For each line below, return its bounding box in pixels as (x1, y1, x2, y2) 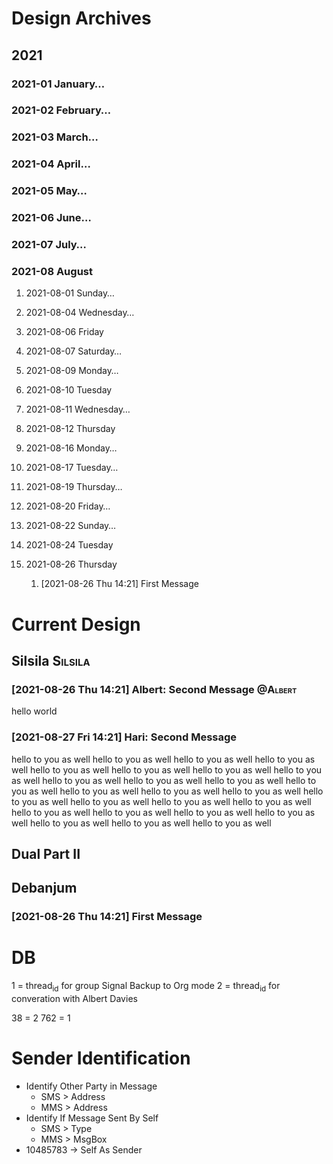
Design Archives (11, 7, 152, 30)
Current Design (11, 613, 141, 636)
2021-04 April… (11, 157, 91, 171)
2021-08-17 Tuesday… (25, 462, 119, 474)
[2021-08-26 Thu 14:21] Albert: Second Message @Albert (11, 682, 298, 696)
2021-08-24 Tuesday (25, 539, 114, 551)
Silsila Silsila (11, 652, 91, 669)
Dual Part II (11, 845, 81, 862)
